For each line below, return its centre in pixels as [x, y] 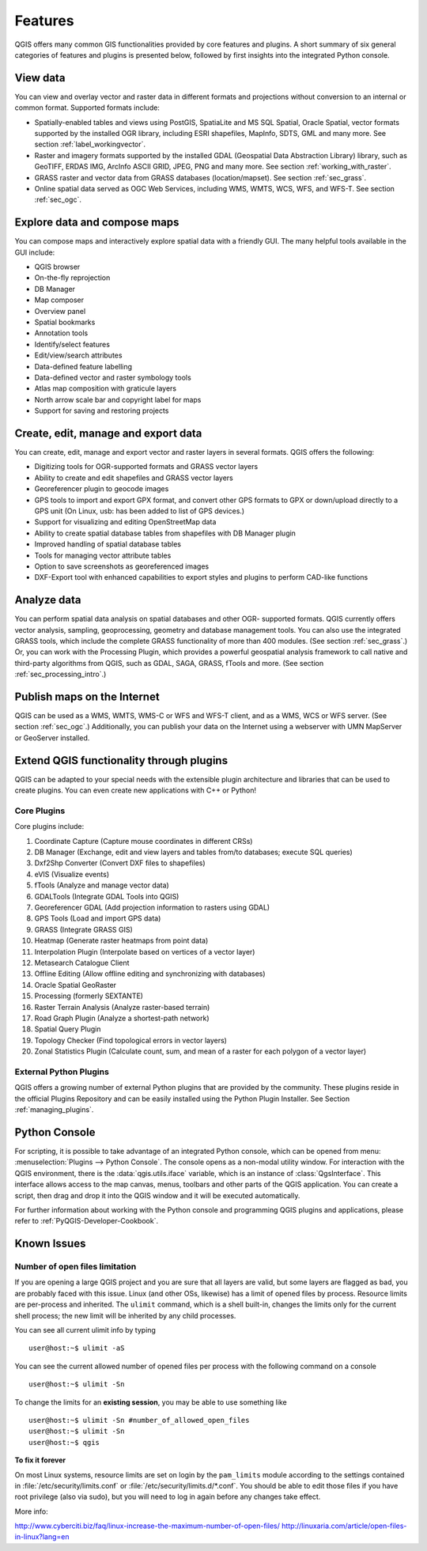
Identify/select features [72, 344]
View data [40, 78]
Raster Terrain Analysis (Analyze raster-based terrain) [122, 1007]
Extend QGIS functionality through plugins [121, 760]
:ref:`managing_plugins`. [54, 1110]
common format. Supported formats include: [87, 108]
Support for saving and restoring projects [102, 410]
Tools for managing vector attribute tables [103, 555]
